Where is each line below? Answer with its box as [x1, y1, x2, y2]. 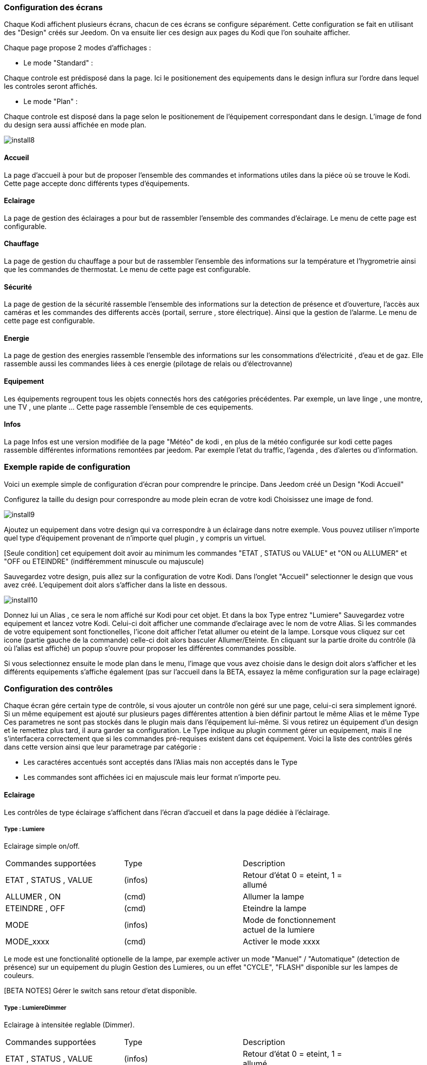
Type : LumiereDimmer [4, 1004, 66, 1011]
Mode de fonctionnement [242, 915, 336, 925]
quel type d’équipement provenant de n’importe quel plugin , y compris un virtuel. [4, 533, 266, 542]
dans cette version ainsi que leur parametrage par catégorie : [4, 743, 201, 752]
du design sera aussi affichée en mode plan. [4, 121, 147, 129]
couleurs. [4, 971, 34, 980]
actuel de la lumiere [242, 925, 315, 935]
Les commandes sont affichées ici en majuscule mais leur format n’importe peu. [23, 773, 281, 782]
